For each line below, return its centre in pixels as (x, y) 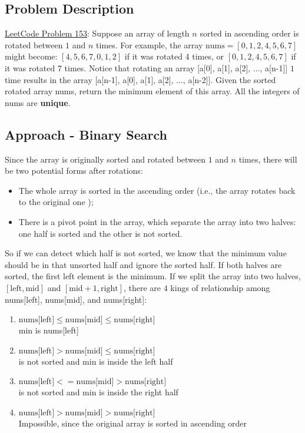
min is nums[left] (49, 330)
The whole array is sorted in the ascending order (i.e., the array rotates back (157, 190)
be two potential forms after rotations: (74, 171)
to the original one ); (56, 202)
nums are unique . (38, 102)
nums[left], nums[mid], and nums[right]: (76, 299)
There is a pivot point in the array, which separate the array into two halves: (157, 221)
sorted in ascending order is (249, 33)
